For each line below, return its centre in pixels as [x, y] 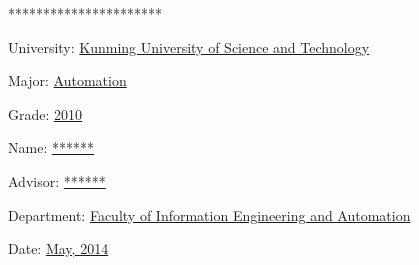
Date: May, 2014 [58, 248]
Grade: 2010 [45, 113]
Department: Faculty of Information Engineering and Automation [209, 214]
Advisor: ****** [57, 180]
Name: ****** [51, 147]
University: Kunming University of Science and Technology [189, 46]
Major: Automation [67, 80]
